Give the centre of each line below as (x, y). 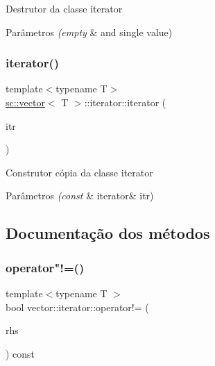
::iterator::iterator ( (125, 102)
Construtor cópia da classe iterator (79, 172)
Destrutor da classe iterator (64, 8)
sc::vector (25, 102)
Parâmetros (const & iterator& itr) (80, 196)
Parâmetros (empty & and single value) (89, 32)
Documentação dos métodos (108, 233)
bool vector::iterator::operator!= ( (77, 307)
